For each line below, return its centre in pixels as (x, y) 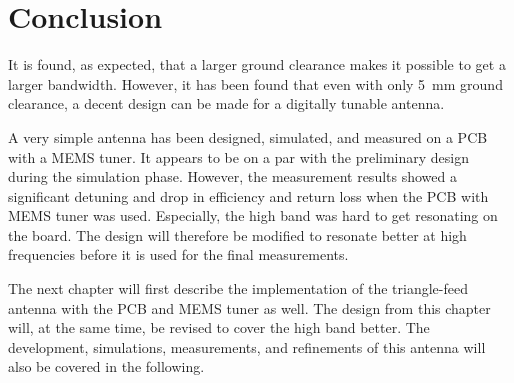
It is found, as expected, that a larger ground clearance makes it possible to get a (257, 64)
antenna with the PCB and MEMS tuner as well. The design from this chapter (249, 307)
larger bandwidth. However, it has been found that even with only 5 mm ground (255, 83)
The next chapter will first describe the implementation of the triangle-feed (238, 288)
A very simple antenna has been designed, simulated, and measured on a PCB (248, 136)
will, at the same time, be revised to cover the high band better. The (219, 327)
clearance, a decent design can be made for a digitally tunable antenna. (226, 103)
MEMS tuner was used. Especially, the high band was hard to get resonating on (253, 215)
